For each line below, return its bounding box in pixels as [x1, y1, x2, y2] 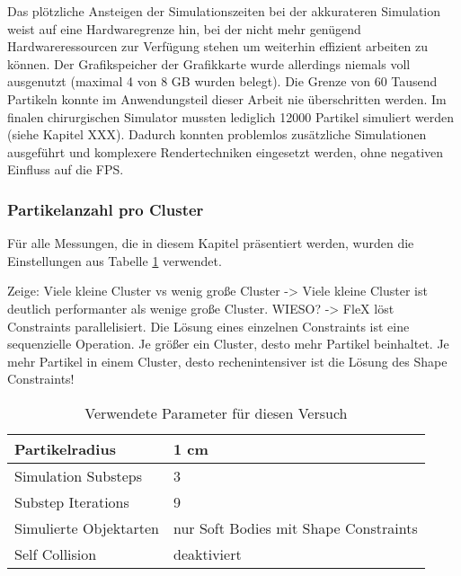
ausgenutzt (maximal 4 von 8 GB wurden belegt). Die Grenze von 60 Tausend [7, 72, 438, 91]
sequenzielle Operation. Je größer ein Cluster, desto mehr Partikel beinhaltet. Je [7, 334, 449, 353]
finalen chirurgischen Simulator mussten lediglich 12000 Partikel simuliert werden [7, 107, 454, 126]
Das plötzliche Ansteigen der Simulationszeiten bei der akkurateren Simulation [7, 2, 441, 20]
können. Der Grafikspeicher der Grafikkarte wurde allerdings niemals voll [7, 54, 411, 73]
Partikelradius [14, 438, 116, 459]
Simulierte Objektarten [14, 517, 160, 538]
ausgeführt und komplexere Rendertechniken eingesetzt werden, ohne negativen [7, 142, 444, 161]
